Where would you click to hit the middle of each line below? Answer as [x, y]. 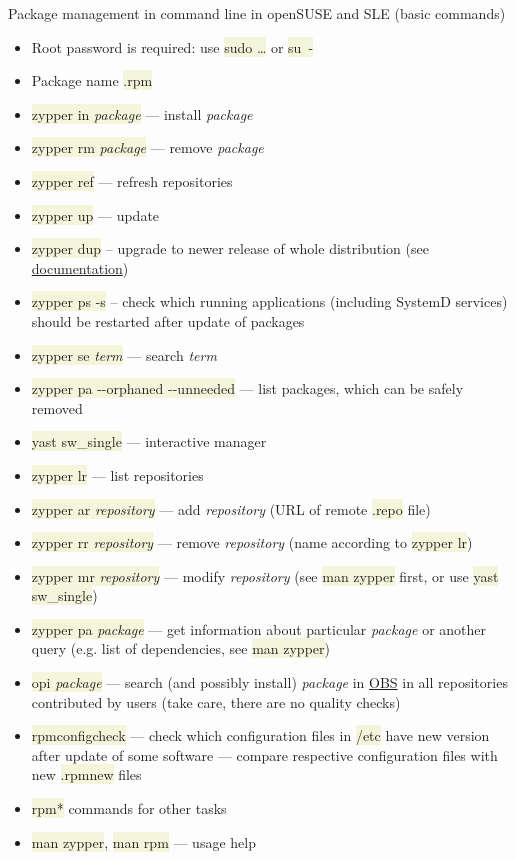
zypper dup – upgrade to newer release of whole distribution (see [230, 248]
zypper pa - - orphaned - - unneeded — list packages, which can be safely [247, 388]
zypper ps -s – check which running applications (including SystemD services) [269, 301]
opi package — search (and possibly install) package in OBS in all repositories [269, 682]
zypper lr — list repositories [117, 474]
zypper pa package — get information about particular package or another [259, 628]
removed [57, 407]
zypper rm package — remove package [147, 147]
